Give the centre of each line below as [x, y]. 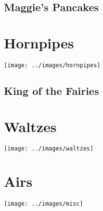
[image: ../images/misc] [44, 204]
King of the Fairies [51, 90]
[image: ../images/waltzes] [49, 149]
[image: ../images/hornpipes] [52, 65]
